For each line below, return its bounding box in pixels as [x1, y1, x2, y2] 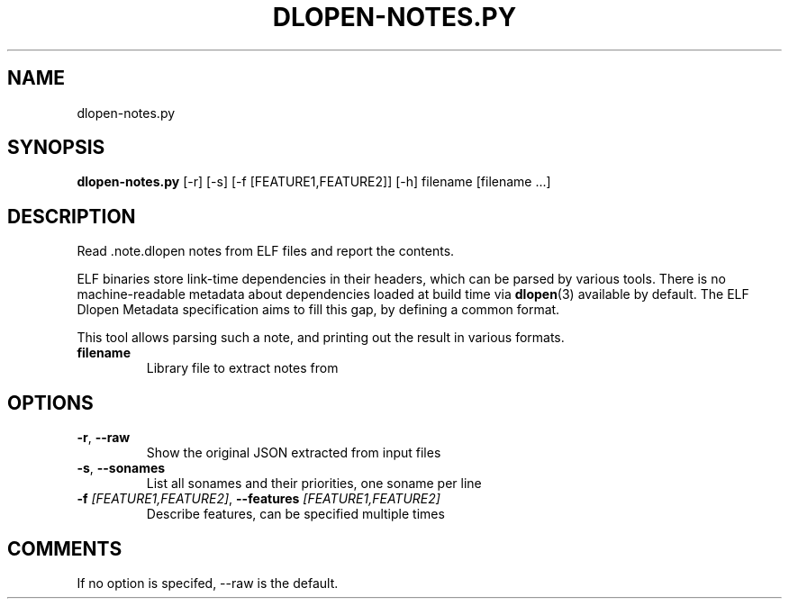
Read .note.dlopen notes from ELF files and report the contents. [77, 243, 455, 259]
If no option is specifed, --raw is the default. [77, 574, 339, 591]
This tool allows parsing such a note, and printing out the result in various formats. [77, 330, 565, 346]
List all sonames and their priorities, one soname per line [146, 475, 482, 492]
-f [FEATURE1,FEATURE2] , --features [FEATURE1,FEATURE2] [77, 491, 440, 507]
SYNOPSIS [7, 136, 105, 159]
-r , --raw [77, 430, 131, 446]
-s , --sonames [77, 460, 166, 476]
